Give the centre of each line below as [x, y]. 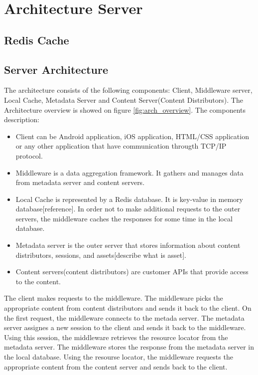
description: [22, 119]
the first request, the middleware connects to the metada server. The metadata [124, 317]
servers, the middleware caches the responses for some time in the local [124, 218]
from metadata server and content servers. [80, 182]
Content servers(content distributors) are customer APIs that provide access [132, 272]
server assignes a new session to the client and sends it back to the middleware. [125, 327]
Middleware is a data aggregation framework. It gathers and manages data [129, 172]
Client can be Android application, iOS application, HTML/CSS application [132, 136]
